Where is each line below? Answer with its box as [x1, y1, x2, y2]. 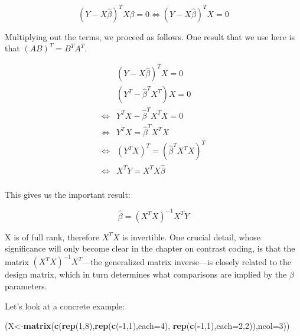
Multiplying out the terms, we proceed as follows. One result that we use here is [5, 30, 295, 43]
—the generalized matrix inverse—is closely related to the [82, 255, 291, 268]
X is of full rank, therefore [5, 230, 100, 243]
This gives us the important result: [5, 188, 131, 200]
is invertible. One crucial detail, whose [122, 230, 261, 243]
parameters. [5, 279, 47, 292]
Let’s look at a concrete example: [5, 299, 125, 312]
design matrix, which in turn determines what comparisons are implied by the [5, 268, 287, 280]
